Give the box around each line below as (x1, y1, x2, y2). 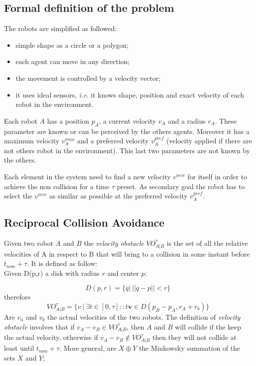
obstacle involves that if (4, 321, 75, 332)
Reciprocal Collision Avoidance (4, 215, 165, 230)
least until (4, 343, 34, 353)
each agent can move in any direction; (15, 56, 130, 67)
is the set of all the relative (166, 237, 248, 248)
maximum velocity (4, 135, 60, 146)
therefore (4, 292, 31, 302)
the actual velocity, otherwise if (4, 332, 98, 342)
